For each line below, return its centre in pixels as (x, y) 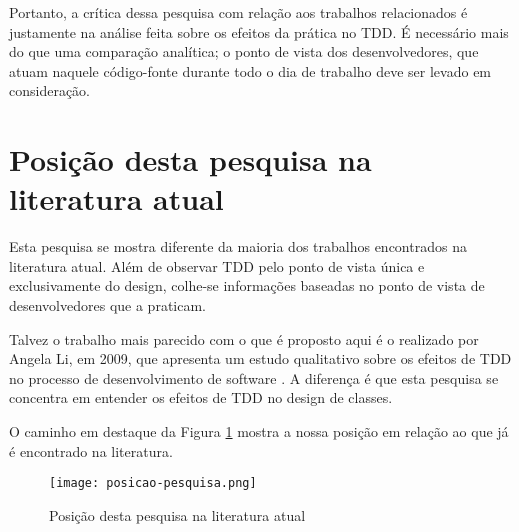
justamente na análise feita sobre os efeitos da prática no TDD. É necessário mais (259, 31)
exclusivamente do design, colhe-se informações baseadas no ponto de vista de (247, 285)
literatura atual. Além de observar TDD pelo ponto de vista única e (217, 265)
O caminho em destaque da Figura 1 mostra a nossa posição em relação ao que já (259, 431)
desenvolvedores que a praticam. (107, 305)
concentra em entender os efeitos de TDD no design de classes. (201, 397)
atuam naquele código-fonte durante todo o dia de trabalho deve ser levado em (250, 70)
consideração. (50, 90)
